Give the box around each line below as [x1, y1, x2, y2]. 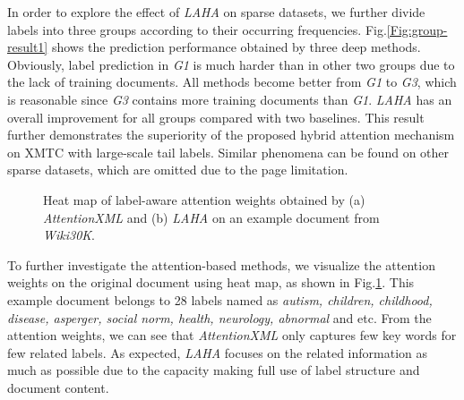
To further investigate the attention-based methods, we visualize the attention [7, 255, 435, 274]
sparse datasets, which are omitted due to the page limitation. [7, 160, 348, 179]
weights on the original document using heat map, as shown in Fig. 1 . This [7, 273, 415, 292]
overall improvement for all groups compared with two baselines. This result [7, 107, 425, 126]
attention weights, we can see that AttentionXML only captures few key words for [7, 326, 457, 345]
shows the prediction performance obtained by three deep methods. [51, 38, 421, 56]
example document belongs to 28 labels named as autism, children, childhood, [7, 290, 433, 309]
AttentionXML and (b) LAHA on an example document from [43, 208, 380, 226]
